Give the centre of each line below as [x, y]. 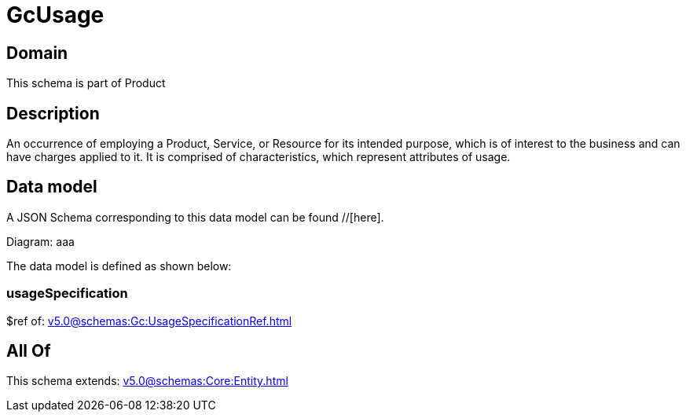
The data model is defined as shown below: [119, 266]
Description [53, 113]
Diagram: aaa [40, 241]
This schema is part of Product [86, 83]
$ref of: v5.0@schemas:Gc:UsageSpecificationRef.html [149, 321]
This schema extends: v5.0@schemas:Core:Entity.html [147, 381]
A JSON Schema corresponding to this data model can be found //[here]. [195, 217]
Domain [37, 53]
